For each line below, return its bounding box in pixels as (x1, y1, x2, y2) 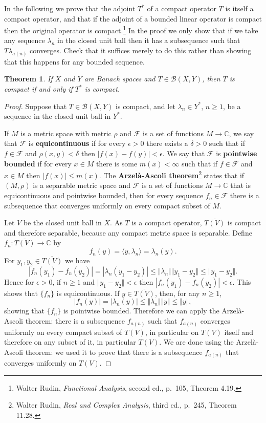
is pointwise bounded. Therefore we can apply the (63, 305, 219, 316)
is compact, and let (116, 100, 175, 111)
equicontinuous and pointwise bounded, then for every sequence (4, 190, 204, 201)
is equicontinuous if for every (28, 138, 126, 149)
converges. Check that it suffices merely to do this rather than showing (30, 45, 252, 56)
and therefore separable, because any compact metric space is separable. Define (4, 227, 252, 238)
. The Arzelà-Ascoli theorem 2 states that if (99, 168, 245, 180)
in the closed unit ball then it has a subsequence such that (57, 35, 240, 46)
